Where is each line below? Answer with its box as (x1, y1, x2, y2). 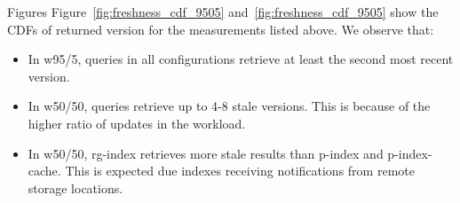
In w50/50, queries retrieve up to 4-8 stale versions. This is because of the (28, 97, 431, 115)
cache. (28, 161, 61, 180)
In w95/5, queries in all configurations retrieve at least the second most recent (28, 50, 454, 68)
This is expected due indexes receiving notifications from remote (65, 161, 415, 180)
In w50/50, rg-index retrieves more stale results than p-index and (28, 144, 384, 162)
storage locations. (28, 178, 123, 197)
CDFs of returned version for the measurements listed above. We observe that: (7, 20, 434, 38)
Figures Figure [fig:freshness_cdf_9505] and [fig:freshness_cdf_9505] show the (7, 3, 439, 20)
